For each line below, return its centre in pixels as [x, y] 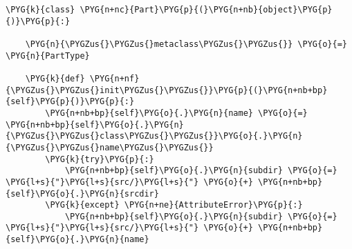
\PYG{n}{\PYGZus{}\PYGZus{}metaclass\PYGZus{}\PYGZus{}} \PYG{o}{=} [186, 44]
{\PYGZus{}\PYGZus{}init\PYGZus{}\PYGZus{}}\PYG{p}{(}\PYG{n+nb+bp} [167, 90]
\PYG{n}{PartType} [48, 56]
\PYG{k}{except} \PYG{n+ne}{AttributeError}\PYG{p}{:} [174, 205]
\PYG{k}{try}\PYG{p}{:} [100, 159]
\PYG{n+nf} [114, 78]
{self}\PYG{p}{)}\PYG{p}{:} [70, 102]
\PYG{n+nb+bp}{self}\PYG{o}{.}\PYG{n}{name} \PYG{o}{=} [176, 113]
